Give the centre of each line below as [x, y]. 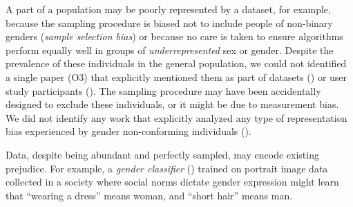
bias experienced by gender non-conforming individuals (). [128, 131]
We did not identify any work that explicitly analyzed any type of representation [176, 117]
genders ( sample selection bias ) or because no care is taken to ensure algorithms [174, 36]
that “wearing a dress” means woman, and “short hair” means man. [149, 195]
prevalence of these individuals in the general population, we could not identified [176, 63]
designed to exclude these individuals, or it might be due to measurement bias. [172, 104]
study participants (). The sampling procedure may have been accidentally [163, 90]
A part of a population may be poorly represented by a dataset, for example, [168, 9]
